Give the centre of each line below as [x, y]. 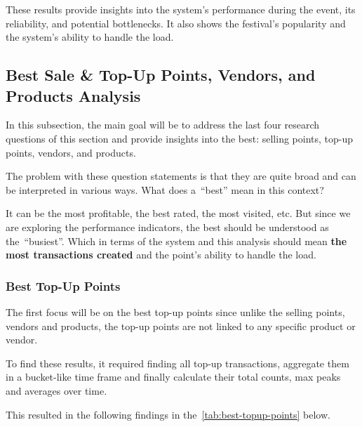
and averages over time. [56, 390]
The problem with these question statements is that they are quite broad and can [181, 176]
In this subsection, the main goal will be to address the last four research [163, 125]
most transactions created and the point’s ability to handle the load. [161, 255]
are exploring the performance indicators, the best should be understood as [167, 226]
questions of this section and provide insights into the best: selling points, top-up [180, 138]
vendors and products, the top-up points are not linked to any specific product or [181, 326]
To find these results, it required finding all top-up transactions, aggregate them [177, 363]
